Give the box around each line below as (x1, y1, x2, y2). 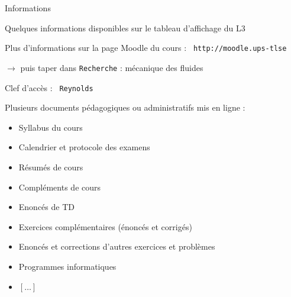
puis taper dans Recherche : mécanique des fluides (20, 61, 203, 73)
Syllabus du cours (18, 121, 83, 133)
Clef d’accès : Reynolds (5, 81, 93, 93)
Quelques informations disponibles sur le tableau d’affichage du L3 (5, 21, 245, 34)
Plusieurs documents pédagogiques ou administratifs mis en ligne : (5, 101, 245, 114)
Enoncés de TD (18, 201, 75, 213)
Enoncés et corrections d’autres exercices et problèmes (18, 240, 215, 253)
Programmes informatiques (18, 260, 117, 272)
